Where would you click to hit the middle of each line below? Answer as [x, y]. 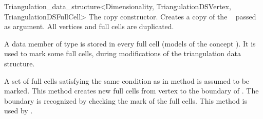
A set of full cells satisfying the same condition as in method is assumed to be [127, 80]
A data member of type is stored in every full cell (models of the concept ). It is [130, 43]
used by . [18, 111]
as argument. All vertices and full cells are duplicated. [89, 26]
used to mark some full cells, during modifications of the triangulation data [123, 53]
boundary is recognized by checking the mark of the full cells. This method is [126, 100]
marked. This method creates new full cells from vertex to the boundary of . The [131, 91]
